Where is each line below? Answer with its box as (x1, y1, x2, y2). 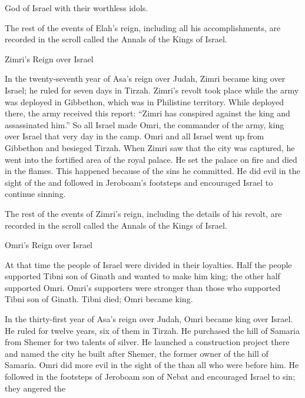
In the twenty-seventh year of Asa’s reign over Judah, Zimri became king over (5, 72, 286, 85)
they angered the (5, 382, 66, 394)
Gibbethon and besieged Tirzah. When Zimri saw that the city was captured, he (5, 141, 295, 153)
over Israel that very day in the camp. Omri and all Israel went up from (5, 130, 264, 142)
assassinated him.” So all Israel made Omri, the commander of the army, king (5, 118, 284, 131)
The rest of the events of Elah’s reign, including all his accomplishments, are (5, 21, 281, 34)
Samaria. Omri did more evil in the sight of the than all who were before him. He (5, 359, 299, 371)
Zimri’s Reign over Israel (5, 52, 94, 65)
